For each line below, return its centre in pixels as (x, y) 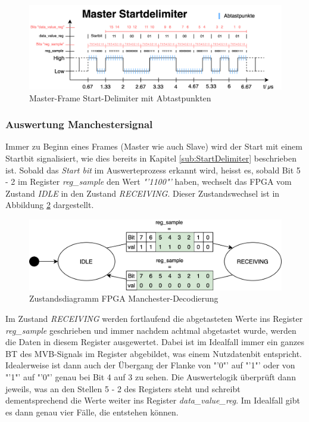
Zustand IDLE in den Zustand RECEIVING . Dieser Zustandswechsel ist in (143, 193)
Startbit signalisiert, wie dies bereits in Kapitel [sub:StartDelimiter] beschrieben (151, 158)
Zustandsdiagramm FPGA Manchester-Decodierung (124, 298)
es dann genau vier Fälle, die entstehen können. (92, 412)
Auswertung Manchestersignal (79, 124)
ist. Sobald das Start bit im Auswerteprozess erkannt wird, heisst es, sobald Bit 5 (153, 170)
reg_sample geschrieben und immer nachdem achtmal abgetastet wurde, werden (151, 330)
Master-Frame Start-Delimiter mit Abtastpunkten (120, 97)
